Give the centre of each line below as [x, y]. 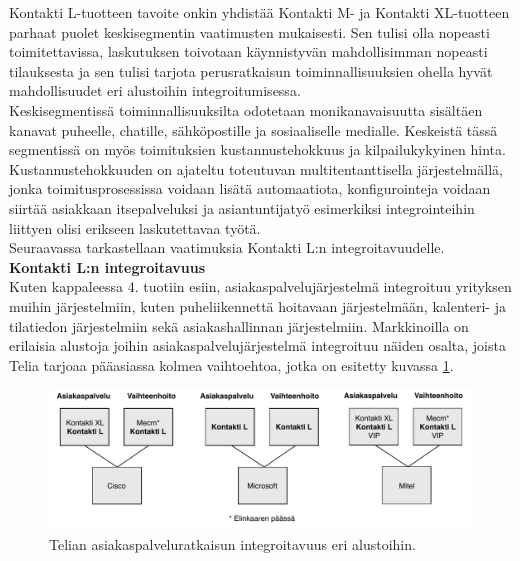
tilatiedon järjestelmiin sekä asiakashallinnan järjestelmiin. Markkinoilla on [239, 325]
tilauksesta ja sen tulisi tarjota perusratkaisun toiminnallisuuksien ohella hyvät [251, 70]
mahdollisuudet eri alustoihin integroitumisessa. [155, 90]
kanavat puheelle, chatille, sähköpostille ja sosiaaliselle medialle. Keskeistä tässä [253, 129]
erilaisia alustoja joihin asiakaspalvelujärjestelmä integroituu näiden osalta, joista [257, 345]
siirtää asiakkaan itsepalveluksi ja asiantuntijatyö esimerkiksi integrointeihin [242, 207]
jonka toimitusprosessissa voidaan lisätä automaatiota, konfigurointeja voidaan [250, 188]
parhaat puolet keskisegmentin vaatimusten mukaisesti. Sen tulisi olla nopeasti [249, 31]
